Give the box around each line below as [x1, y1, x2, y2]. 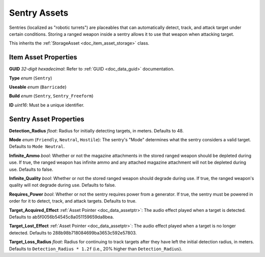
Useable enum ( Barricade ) [9, 84, 67, 90]
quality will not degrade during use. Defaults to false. [9, 182, 116, 188]
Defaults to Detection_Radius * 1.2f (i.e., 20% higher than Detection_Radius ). [9, 246, 183, 252]
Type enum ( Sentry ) [9, 75, 53, 81]
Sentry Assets [9, 7, 69, 18]
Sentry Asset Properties [9, 115, 84, 123]
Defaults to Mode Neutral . [9, 144, 65, 150]
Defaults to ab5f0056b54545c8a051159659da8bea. [9, 214, 114, 220]
